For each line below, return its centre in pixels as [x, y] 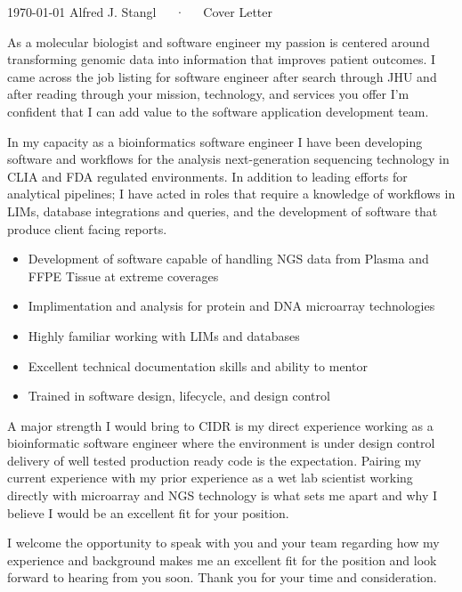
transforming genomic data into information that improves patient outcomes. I [222, 59]
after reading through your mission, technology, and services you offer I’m [208, 94]
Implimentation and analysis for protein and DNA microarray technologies [231, 306]
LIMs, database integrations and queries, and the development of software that [223, 211]
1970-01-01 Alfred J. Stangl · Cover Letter [140, 12]
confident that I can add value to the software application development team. [218, 111]
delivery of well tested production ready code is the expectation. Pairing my [215, 460]
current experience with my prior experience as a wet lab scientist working [210, 478]
